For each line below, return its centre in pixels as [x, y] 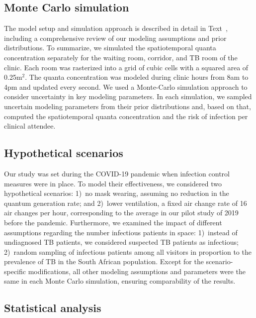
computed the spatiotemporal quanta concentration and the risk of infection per [126, 116]
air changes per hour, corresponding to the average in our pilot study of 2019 [121, 213]
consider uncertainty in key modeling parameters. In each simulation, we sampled [128, 96]
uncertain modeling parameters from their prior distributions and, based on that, [128, 106]
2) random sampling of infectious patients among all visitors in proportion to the [128, 251]
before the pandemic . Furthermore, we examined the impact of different [113, 222]
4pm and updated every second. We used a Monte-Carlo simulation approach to [126, 86]
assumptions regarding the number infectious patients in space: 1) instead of [121, 232]
